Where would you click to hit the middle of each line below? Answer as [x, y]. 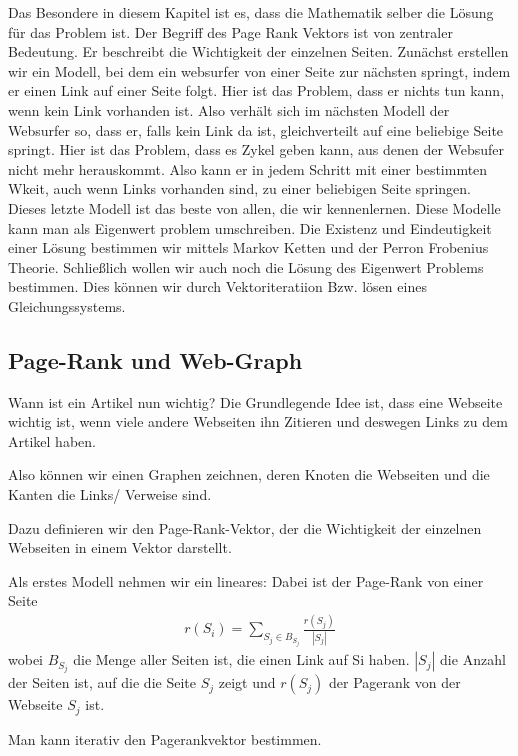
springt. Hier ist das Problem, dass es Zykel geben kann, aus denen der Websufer [256, 149]
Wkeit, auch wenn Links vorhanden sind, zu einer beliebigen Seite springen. [239, 188]
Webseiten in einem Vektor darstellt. [120, 547]
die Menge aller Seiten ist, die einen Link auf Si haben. [241, 659]
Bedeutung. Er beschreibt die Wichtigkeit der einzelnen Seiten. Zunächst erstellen [258, 51]
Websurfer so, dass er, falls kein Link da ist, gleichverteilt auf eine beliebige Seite [256, 129]
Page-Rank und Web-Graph [155, 359]
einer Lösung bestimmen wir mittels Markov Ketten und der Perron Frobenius [248, 247]
